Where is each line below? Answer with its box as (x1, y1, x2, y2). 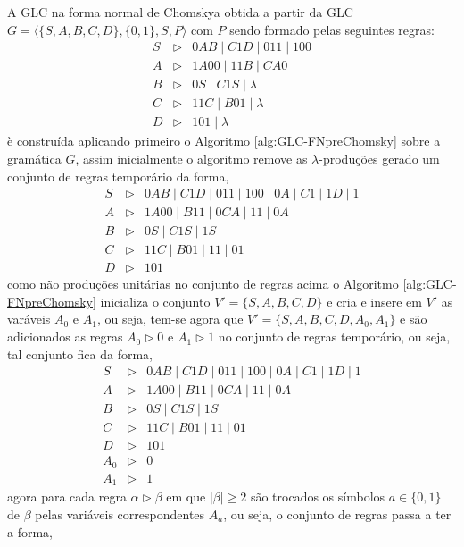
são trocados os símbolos (250, 487, 385, 506)
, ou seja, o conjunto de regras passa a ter (223, 504, 452, 523)
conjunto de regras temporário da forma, (7, 166, 229, 185)
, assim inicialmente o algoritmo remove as (75, 148, 308, 167)
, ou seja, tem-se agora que (96, 309, 244, 328)
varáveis (7, 309, 51, 328)
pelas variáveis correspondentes (35, 504, 205, 523)
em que (166, 487, 206, 506)
